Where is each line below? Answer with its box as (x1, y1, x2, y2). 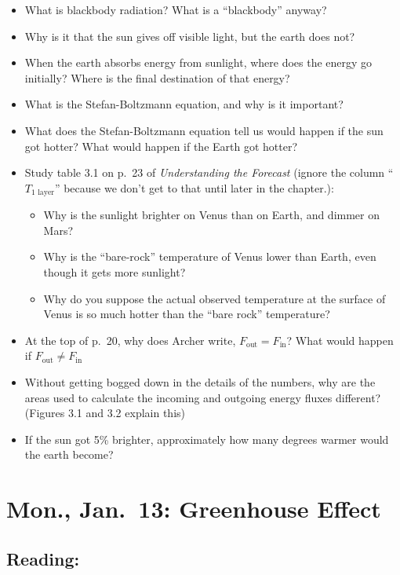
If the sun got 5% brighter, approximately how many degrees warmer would (24, 430, 389, 447)
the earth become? (24, 446, 114, 463)
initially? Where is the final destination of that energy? (24, 69, 290, 86)
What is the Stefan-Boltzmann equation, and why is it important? (24, 96, 344, 112)
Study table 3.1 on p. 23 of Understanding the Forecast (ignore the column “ (24, 164, 394, 181)
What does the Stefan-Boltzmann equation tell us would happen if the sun (24, 122, 384, 138)
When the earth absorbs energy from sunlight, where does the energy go (24, 54, 373, 71)
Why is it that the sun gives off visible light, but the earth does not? (24, 27, 355, 44)
